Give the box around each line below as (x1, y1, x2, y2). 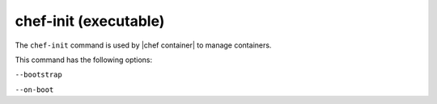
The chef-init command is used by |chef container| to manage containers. (15, 40, 272, 50)
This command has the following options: (15, 55, 153, 64)
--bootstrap (15, 70, 62, 80)
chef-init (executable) (15, 12, 165, 30)
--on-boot (15, 85, 54, 94)
